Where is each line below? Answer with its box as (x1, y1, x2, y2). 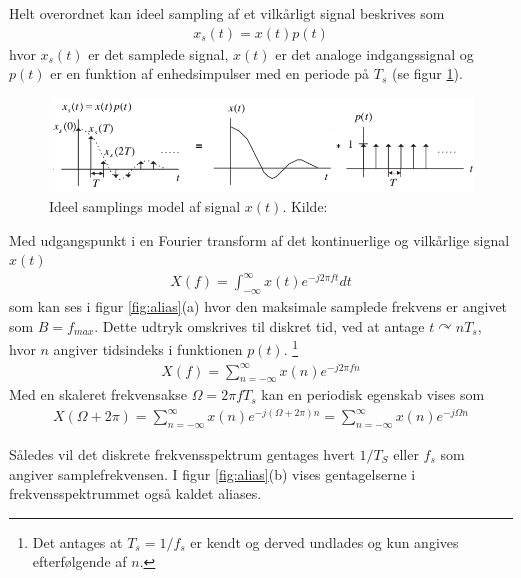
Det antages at (32, 531, 123, 552)
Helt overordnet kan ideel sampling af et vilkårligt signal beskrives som (9, 3, 445, 23)
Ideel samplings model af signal (49, 195, 241, 216)
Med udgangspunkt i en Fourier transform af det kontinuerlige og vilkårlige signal (9, 229, 510, 250)
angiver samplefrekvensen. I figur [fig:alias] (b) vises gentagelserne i (9, 463, 416, 484)
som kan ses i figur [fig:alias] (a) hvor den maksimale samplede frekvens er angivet (9, 296, 508, 317)
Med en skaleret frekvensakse (9, 384, 188, 405)
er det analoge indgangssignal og (275, 43, 474, 64)
